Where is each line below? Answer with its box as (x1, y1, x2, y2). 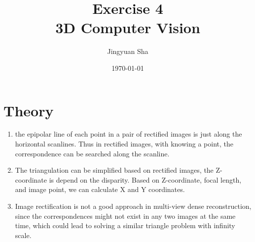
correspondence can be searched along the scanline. (15, 148, 170, 158)
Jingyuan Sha (107, 46, 148, 56)
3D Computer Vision (55, 17, 200, 38)
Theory (3, 100, 54, 120)
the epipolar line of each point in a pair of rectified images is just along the (15, 129, 242, 139)
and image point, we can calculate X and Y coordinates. (15, 184, 185, 194)
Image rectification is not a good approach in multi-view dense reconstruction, (15, 201, 252, 211)
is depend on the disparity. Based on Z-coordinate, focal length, (49, 174, 242, 185)
